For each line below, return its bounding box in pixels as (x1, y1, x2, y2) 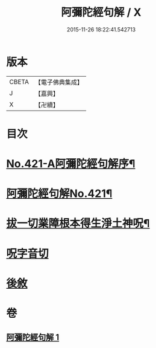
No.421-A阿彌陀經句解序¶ (6, 157, 136, 171)
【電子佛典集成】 (34, 78, 83, 86)
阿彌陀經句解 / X (61, 5, 142, 19)
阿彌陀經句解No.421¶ (6, 187, 113, 201)
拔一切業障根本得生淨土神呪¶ (6, 217, 150, 230)
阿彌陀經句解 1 (6, 332, 60, 343)
